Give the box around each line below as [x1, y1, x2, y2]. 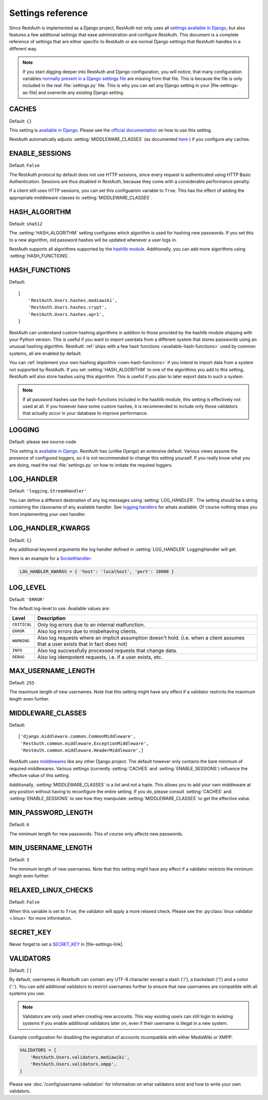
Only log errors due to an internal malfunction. [37, 621, 145, 628]
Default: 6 [9, 821, 29, 828]
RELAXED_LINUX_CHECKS [9, 886, 93, 895]
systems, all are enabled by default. [9, 350, 82, 356]
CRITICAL [12, 622, 32, 627]
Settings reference [9, 7, 88, 18]
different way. [9, 45, 37, 52]
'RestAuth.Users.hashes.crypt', [28, 304, 107, 310]
